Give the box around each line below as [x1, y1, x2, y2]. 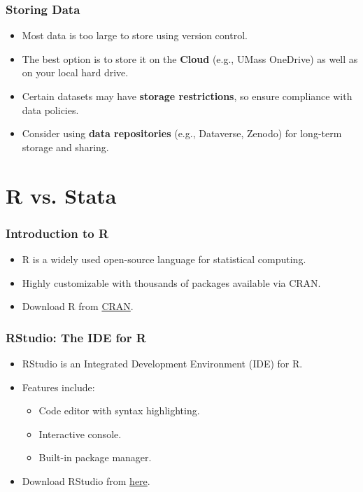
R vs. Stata [6, 181, 117, 209]
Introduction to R [6, 224, 109, 241]
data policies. [22, 102, 79, 117]
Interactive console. [38, 426, 122, 441]
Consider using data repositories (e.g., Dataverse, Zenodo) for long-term [22, 126, 342, 141]
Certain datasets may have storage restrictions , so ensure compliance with [22, 89, 353, 103]
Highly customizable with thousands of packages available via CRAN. [22, 275, 321, 290]
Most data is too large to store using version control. [22, 28, 248, 43]
